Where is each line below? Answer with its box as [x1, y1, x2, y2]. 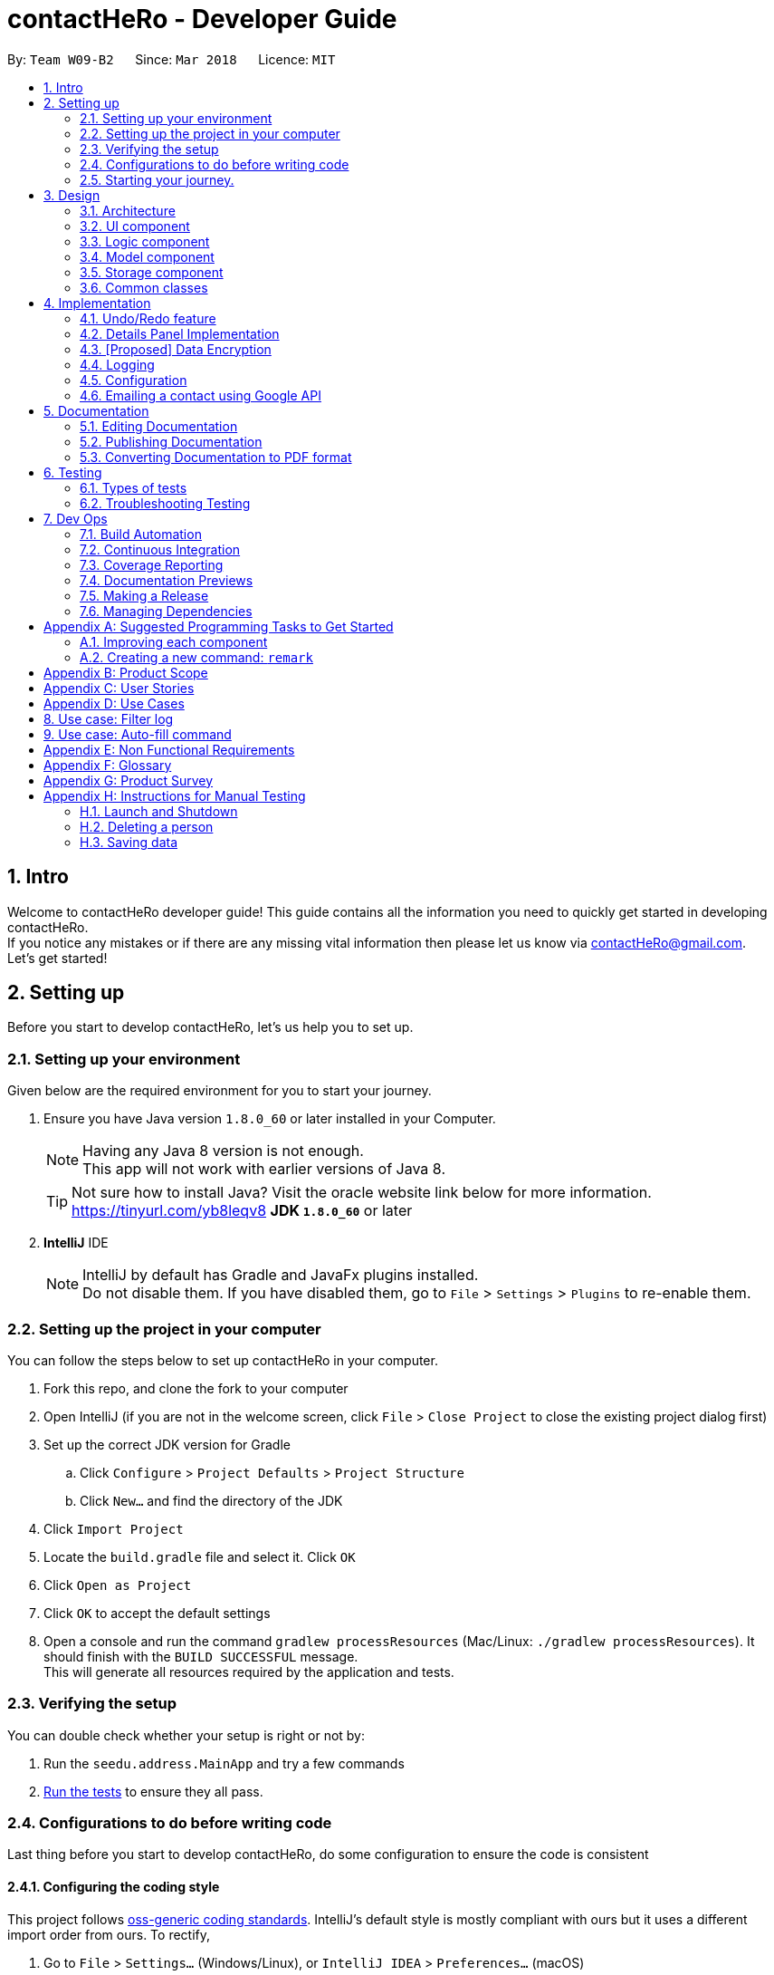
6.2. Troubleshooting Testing [80, 495, 251, 511]
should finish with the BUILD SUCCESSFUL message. [43, 1648, 358, 1664]
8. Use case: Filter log [43, 710, 174, 727]
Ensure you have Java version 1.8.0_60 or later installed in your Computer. [43, 1111, 496, 1127]
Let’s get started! [7, 949, 108, 966]
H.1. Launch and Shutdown [80, 803, 238, 819]
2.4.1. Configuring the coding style [7, 1879, 220, 1895]
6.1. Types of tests [80, 479, 187, 496]
